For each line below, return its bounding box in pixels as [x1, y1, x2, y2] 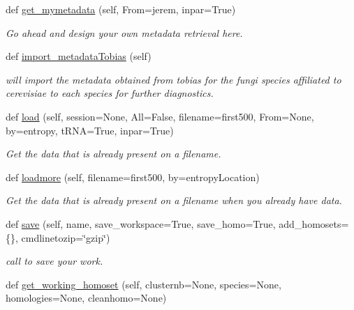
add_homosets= [279, 216, 349, 231]
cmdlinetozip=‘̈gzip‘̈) [21, 230, 110, 245]
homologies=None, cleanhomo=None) [6, 290, 167, 305]
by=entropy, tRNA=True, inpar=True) [6, 123, 174, 137]
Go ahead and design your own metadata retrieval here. [6, 25, 243, 40]
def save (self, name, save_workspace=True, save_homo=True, [6, 216, 276, 231]
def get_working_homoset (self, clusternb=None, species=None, [6, 277, 281, 291]
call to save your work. [6, 254, 103, 268]
